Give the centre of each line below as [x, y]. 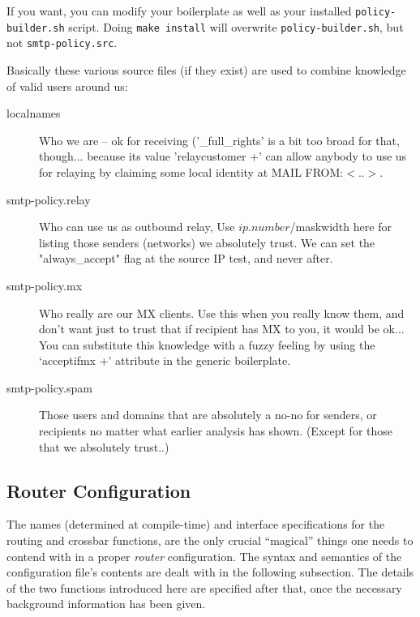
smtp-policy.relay [49, 199]
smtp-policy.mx [45, 285]
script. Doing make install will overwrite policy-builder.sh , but [236, 26]
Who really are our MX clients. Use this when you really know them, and [222, 313]
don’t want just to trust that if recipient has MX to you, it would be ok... [222, 329]
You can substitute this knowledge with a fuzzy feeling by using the [207, 344]
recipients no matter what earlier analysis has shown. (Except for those [216, 431]
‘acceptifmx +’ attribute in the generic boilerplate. [165, 360]
